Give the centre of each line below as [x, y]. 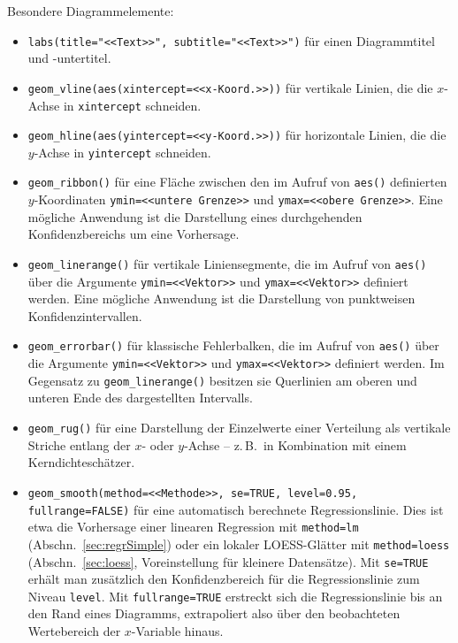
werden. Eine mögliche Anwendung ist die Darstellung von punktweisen [221, 299]
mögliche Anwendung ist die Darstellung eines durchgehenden [195, 216]
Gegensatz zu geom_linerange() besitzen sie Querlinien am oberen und [222, 380]
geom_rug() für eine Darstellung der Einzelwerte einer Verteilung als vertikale [239, 428]
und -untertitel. [69, 58]
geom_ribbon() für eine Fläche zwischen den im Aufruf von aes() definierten [237, 182]
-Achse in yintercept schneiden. [122, 152]
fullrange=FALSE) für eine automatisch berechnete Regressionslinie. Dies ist [236, 509]
